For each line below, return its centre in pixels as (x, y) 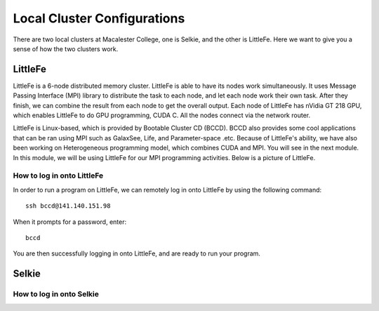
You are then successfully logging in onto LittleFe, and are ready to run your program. (137, 253)
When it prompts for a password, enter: (70, 222)
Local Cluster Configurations (99, 18)
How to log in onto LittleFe (58, 176)
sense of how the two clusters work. (66, 48)
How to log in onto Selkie (56, 294)
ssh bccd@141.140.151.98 (68, 206)
